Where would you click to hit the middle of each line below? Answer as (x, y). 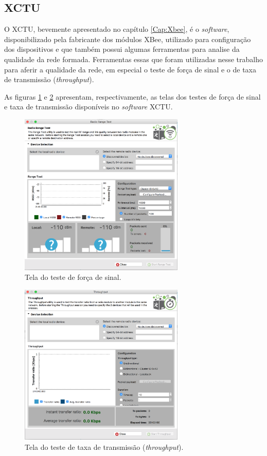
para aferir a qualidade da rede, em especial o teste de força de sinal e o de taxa (130, 69)
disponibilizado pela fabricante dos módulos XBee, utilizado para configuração (128, 39)
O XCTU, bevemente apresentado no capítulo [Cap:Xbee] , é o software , (117, 29)
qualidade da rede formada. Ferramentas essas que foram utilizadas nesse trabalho (134, 59)
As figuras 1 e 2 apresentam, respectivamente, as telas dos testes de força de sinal (132, 96)
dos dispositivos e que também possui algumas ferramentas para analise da (122, 49)
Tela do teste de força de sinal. (73, 277)
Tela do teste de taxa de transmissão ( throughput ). (104, 446)
